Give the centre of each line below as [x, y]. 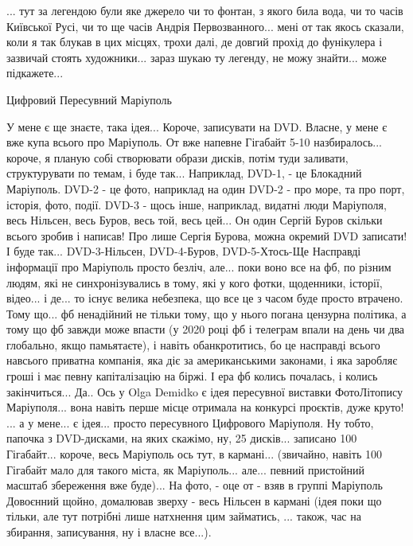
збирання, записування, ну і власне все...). [109, 532]
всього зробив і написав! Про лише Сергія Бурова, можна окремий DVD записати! [207, 235]
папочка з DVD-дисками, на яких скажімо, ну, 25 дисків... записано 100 [182, 438]
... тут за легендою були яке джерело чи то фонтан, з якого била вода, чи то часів [205, 10]
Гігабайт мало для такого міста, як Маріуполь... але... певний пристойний [186, 469]
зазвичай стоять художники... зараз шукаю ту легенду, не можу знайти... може [197, 57]
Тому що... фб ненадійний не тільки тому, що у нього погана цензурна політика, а [206, 313]
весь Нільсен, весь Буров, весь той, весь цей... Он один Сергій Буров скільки [195, 220]
